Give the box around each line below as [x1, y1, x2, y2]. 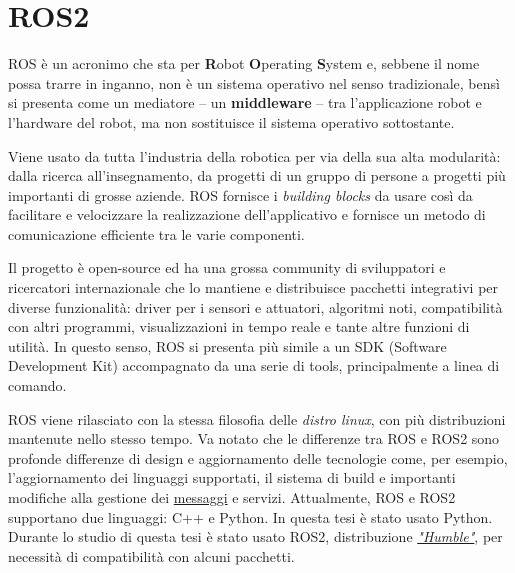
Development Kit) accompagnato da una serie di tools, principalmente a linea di [8, 355, 500, 376]
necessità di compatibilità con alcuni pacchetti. [8, 545, 295, 566]
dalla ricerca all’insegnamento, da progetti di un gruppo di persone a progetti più [8, 165, 506, 186]
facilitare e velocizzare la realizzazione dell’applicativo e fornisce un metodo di [8, 204, 486, 225]
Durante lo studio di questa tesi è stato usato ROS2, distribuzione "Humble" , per [8, 526, 503, 547]
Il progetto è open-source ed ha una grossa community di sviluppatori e [8, 257, 446, 278]
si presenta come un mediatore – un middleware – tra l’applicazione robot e [8, 92, 482, 113]
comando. [8, 375, 67, 396]
